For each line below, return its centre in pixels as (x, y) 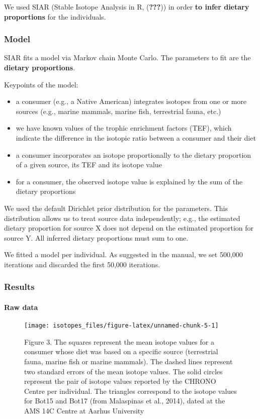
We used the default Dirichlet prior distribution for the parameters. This (116, 208)
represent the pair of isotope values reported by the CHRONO (120, 381)
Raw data (21, 307)
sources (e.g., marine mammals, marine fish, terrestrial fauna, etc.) (118, 111)
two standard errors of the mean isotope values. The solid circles (123, 371)
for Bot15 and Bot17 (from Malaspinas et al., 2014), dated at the (125, 401)
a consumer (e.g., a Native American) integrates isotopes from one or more (131, 101)
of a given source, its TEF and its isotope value (89, 165)
